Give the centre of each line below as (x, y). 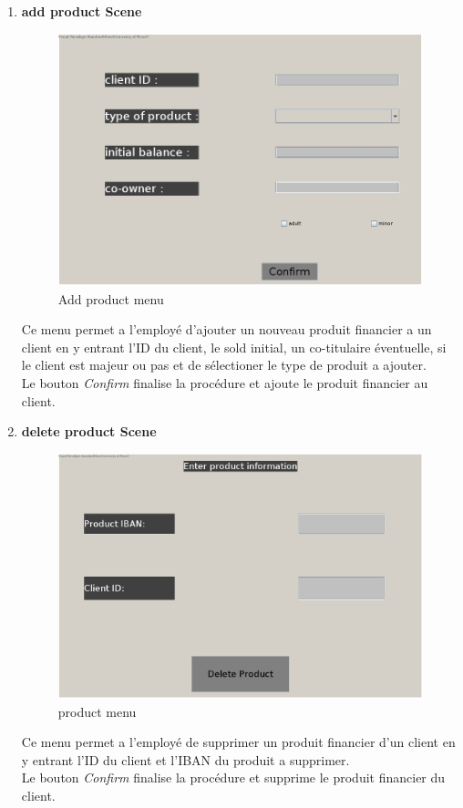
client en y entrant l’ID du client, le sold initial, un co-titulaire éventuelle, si (234, 347)
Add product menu (111, 298)
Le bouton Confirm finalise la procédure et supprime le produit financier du (233, 777)
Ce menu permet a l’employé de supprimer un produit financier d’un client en (238, 742)
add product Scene (82, 11)
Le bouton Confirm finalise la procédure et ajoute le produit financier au (225, 382)
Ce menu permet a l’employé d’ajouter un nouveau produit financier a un (226, 329)
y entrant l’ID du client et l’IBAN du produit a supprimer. (185, 759)
